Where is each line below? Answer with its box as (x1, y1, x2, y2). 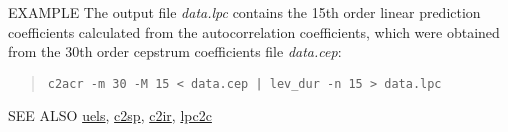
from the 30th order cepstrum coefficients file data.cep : (8, 41, 342, 62)
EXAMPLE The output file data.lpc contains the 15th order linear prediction (8, 2, 481, 22)
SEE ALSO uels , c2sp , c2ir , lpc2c (8, 105, 212, 126)
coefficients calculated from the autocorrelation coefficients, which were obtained (8, 21, 500, 42)
